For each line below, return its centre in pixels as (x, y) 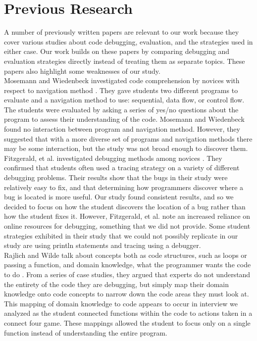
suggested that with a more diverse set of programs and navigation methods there (128, 138)
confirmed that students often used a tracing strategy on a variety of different (122, 168)
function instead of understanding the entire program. (86, 332)
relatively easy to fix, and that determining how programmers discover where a (124, 187)
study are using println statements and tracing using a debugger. (103, 245)
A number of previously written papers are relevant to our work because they (122, 32)
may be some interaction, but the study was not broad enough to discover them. (126, 148)
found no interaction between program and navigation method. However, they (122, 129)
